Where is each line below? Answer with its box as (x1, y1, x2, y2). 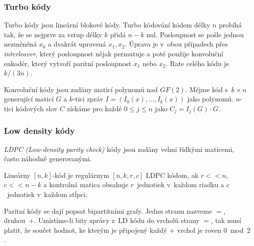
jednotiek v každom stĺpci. (7, 189, 88, 199)
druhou (4, 215, 25, 225)
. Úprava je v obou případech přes (124, 39, 228, 49)
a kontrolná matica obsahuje (43, 179, 129, 190)
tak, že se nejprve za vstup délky (4, 29, 102, 39)
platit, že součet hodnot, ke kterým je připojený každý (4, 224, 167, 235)
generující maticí (4, 94, 54, 104)
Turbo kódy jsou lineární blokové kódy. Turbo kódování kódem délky (4, 20, 210, 30)
